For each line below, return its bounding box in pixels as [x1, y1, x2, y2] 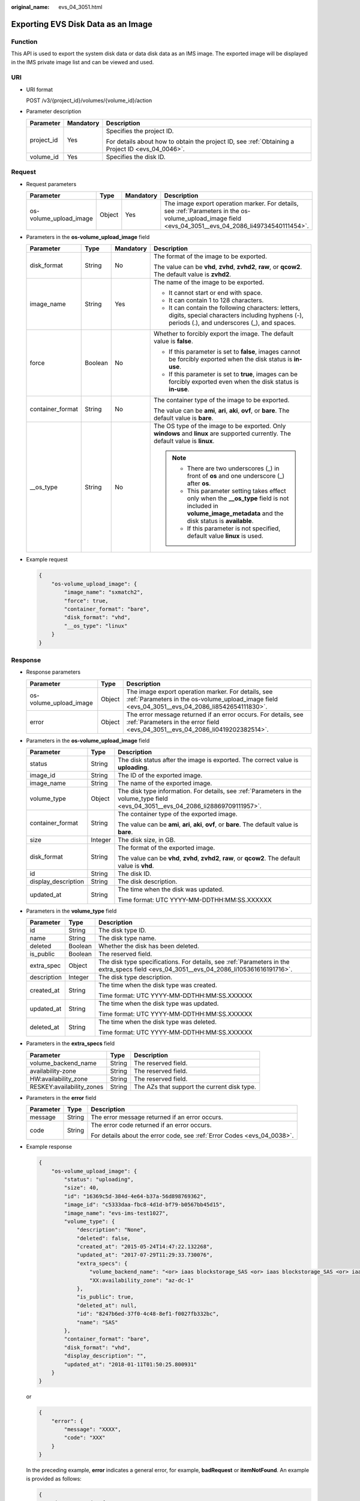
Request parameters [26, 180, 77, 187]
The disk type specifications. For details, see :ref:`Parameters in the [98, 958, 290, 966]
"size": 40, [64, 1185, 99, 1191]
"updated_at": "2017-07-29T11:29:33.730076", [76, 1252, 213, 1258]
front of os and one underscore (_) [187, 472, 285, 480]
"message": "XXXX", [64, 1426, 121, 1433]
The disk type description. [98, 973, 173, 982]
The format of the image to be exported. [154, 252, 267, 261]
